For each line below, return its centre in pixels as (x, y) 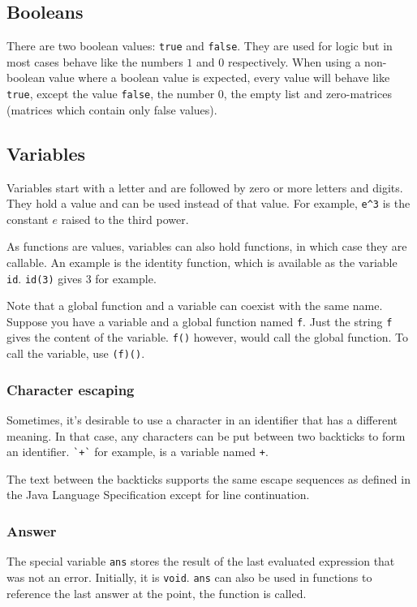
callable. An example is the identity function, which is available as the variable (202, 262)
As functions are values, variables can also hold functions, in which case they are (207, 246)
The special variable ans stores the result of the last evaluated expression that (201, 561)
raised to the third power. (125, 219)
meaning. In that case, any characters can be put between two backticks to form (206, 435)
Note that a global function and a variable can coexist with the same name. (195, 306)
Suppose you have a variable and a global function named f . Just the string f (200, 321)
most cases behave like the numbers (95, 61)
